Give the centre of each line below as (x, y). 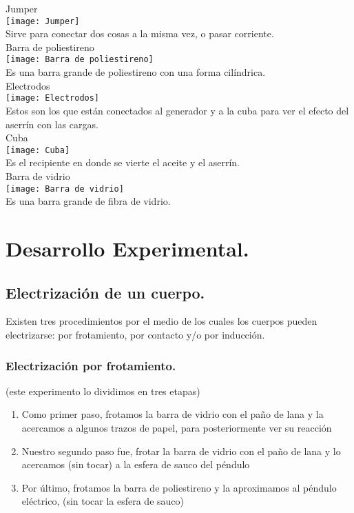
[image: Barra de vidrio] (65, 189)
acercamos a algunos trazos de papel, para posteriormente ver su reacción (177, 427)
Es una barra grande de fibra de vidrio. (88, 201)
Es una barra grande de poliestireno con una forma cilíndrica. (136, 72)
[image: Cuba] (38, 150)
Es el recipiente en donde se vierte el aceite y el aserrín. (123, 162)
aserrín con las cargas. (52, 124)
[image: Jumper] (43, 21)
